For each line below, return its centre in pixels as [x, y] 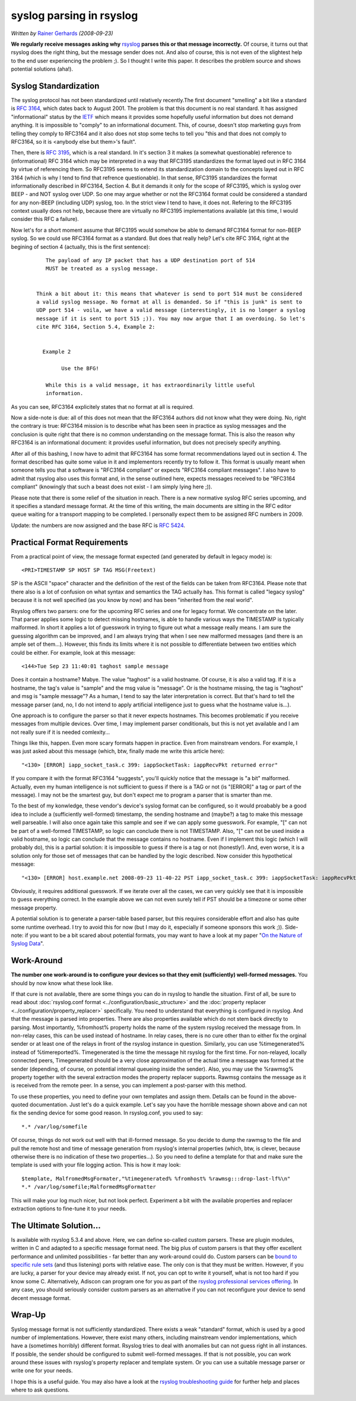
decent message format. [41, 1298]
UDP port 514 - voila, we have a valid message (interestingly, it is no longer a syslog [171, 310]
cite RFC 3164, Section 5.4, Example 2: [96, 327]
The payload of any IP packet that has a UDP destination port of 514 [150, 261]
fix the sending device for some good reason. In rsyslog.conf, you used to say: [107, 1113]
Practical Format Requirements [70, 542]
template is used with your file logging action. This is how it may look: [96, 1165]
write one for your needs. [42, 1371]
